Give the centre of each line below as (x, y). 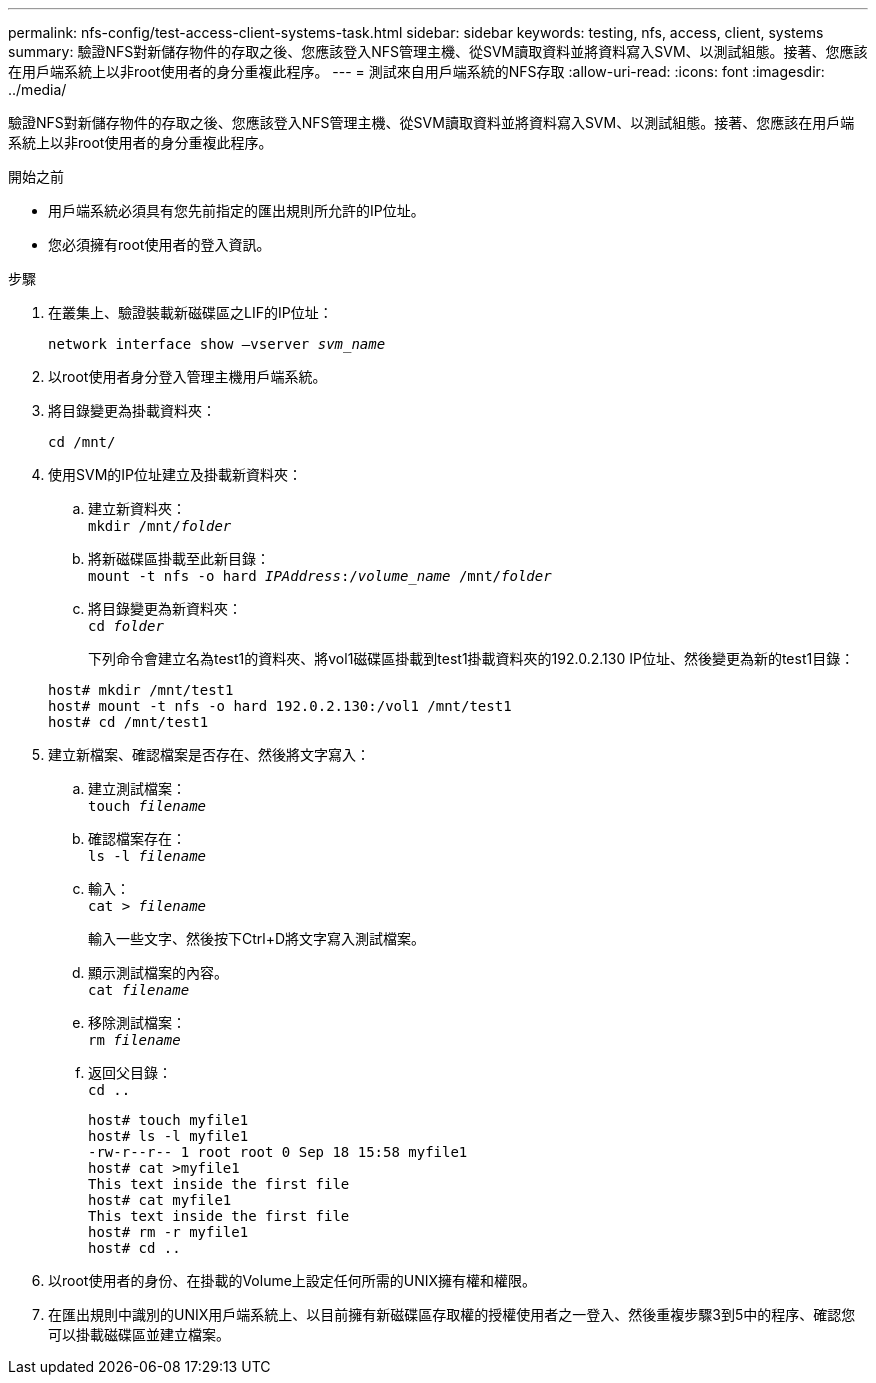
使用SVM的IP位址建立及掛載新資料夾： (175, 474)
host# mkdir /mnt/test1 (141, 690)
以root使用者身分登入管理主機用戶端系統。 (187, 376)
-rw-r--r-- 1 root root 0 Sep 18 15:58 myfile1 (278, 1152)
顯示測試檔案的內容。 (158, 972)
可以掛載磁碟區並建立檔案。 (139, 1334)
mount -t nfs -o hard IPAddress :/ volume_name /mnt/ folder (320, 576)
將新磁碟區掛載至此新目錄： (179, 558)
